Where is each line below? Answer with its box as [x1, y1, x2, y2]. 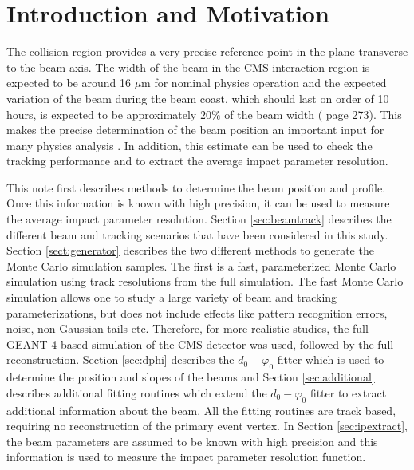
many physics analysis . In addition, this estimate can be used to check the [6, 136, 373, 153]
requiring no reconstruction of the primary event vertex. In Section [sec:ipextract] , [6, 417, 408, 434]
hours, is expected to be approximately [6, 105, 197, 122]
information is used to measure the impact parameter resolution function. [6, 448, 366, 465]
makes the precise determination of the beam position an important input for [6, 121, 384, 138]
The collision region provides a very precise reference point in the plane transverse [6, 43, 408, 60]
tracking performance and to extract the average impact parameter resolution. [6, 152, 388, 169]
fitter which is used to [277, 351, 384, 368]
